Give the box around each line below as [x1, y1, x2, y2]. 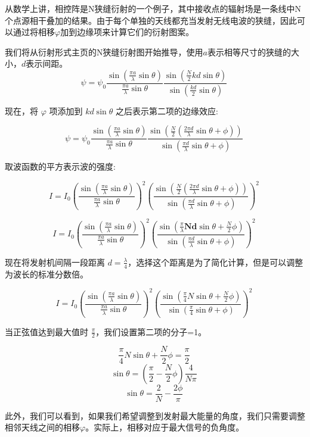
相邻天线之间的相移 [5, 421, 80, 433]
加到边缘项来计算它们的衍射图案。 [60, 26, 194, 38]
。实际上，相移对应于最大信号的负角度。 [85, 421, 244, 433]
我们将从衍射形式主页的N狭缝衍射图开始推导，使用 [5, 45, 203, 58]
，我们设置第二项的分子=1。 [95, 325, 207, 338]
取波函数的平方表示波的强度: [5, 160, 116, 173]
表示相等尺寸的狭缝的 [207, 45, 291, 58]
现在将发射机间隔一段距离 [5, 255, 105, 268]
